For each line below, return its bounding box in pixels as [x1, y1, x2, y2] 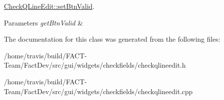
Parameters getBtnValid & [4, 17, 83, 27]
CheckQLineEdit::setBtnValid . [4, 1, 95, 11]
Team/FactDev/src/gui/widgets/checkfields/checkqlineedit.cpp [4, 86, 193, 96]
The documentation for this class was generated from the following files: [4, 34, 221, 44]
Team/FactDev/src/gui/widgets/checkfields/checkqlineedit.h [4, 60, 186, 70]
